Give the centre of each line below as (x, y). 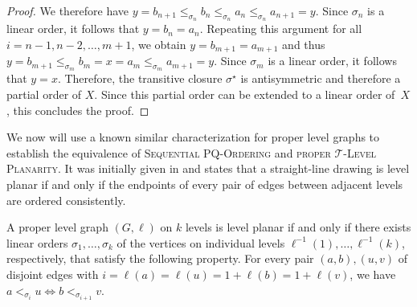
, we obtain (159, 44)
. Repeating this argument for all (281, 29)
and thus (304, 44)
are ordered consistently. (66, 200)
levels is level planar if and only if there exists (298, 227)
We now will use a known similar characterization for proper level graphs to (193, 137)
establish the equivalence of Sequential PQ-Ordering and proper (169, 152)
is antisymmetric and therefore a (321, 78)
